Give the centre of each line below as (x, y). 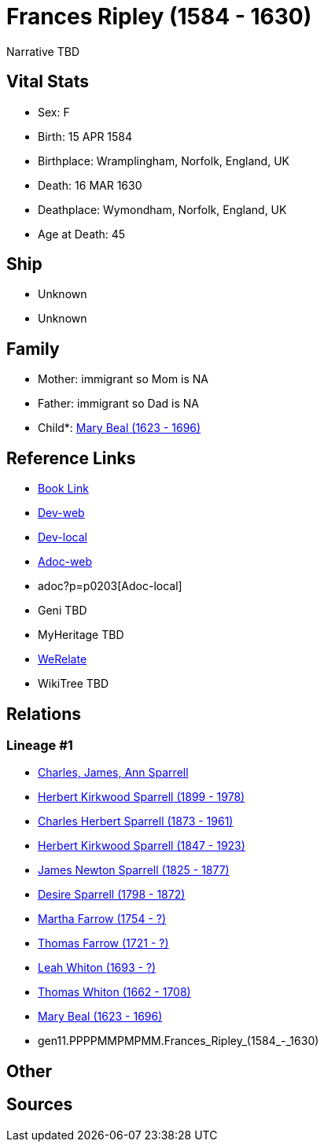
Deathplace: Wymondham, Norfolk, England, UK (162, 209)
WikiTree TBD (74, 684)
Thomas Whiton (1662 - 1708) (114, 992)
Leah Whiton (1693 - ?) (97, 968)
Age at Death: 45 (82, 234)
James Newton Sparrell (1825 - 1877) (134, 870)
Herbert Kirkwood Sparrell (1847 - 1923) (142, 846)
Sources (40, 1105)
